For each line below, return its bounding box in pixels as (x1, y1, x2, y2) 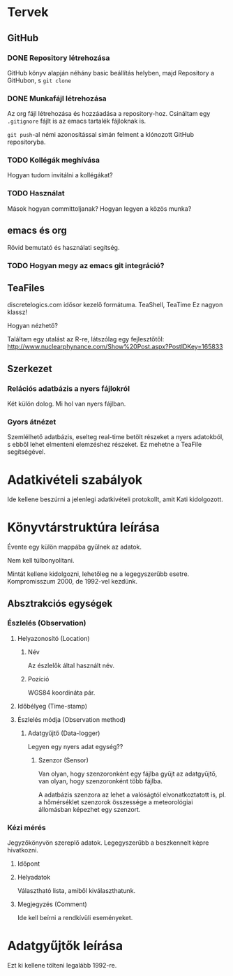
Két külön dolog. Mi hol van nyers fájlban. (7, 399, 126, 408)
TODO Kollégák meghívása (7, 155, 100, 165)
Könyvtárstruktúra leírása (7, 519, 160, 535)
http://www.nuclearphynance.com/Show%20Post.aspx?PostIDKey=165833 (7, 343, 223, 351)
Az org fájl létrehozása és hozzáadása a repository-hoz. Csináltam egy (7, 110, 211, 118)
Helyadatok (17, 873, 51, 882)
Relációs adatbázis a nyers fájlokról (7, 383, 130, 393)
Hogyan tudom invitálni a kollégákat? (7, 171, 113, 179)
